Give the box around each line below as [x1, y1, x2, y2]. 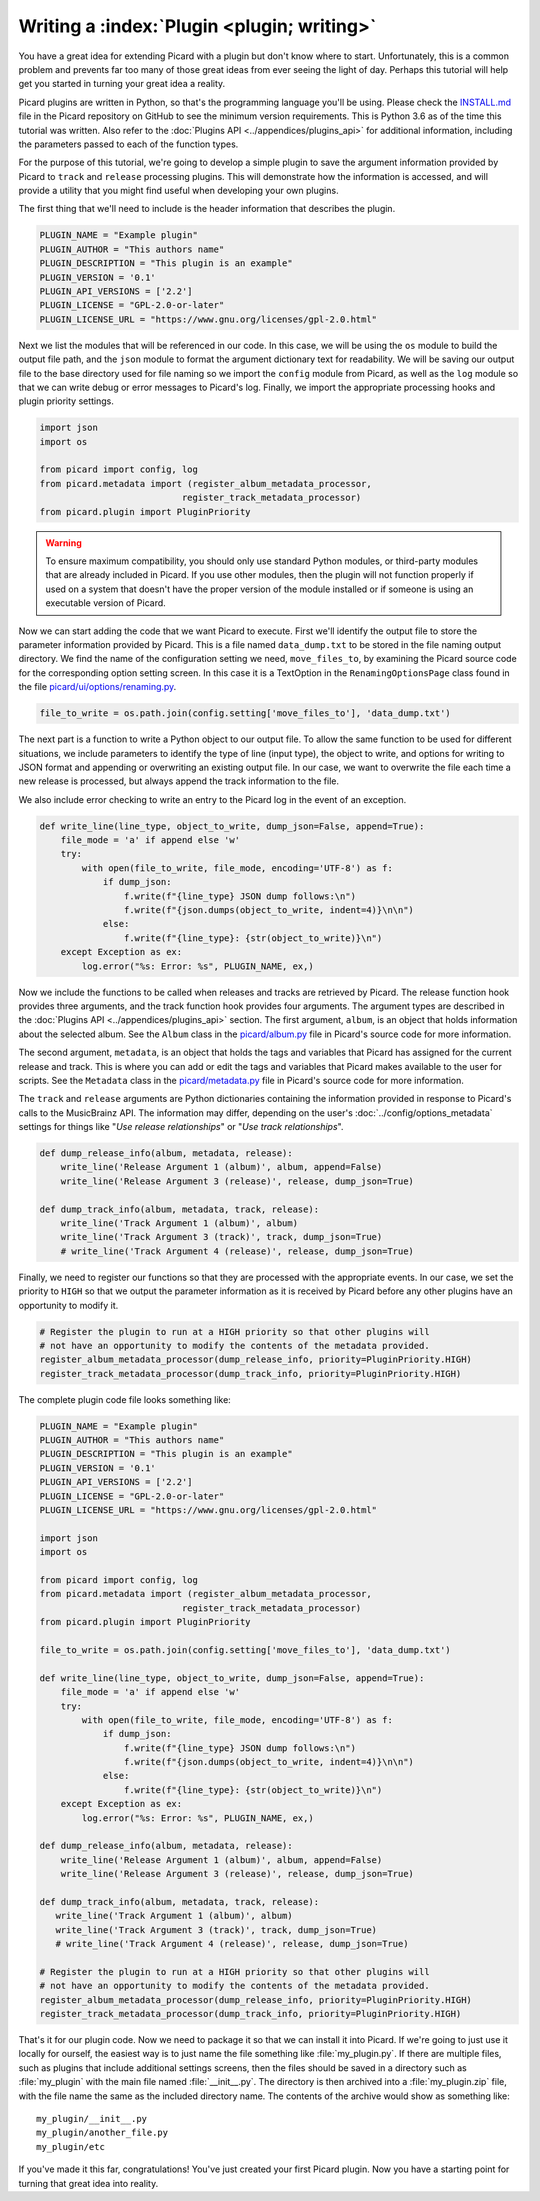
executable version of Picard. [45, 597, 167, 609]
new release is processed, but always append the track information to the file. [18, 775, 340, 787]
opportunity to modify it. [18, 1299, 119, 1311]
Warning [45, 536, 82, 549]
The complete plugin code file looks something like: [18, 1393, 232, 1405]
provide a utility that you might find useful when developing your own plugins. [18, 185, 339, 197]
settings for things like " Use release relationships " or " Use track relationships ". [18, 1121, 344, 1133]
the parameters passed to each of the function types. [18, 138, 239, 150]
